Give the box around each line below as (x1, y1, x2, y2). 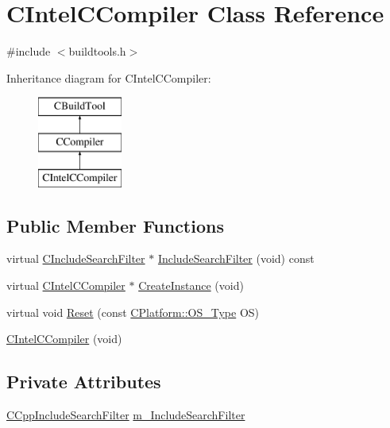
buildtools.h (68, 43, 126, 60)
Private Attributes (6, 369, 161, 394)
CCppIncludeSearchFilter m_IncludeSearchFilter (6, 407, 245, 423)
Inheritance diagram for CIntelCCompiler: (6, 69, 211, 86)
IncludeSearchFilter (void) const (157, 250, 315, 267)
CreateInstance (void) (138, 277, 244, 294)
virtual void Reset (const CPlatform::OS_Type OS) (6, 303, 260, 320)
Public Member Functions (6, 213, 224, 237)
